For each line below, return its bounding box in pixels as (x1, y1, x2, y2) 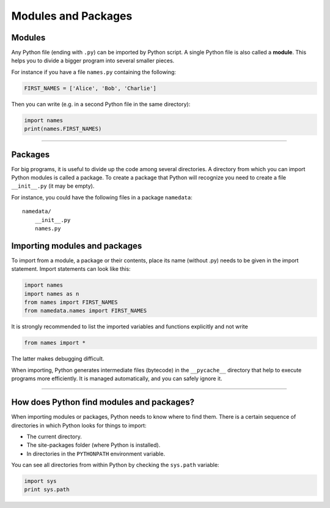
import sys (24, 477, 57, 485)
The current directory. (26, 433, 82, 440)
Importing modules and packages (11, 240, 142, 251)
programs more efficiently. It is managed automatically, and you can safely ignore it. (11, 375, 222, 382)
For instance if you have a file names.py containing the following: (11, 68, 177, 76)
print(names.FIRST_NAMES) (24, 125, 102, 133)
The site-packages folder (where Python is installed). (26, 441, 161, 449)
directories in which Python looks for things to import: (11, 422, 147, 429)
